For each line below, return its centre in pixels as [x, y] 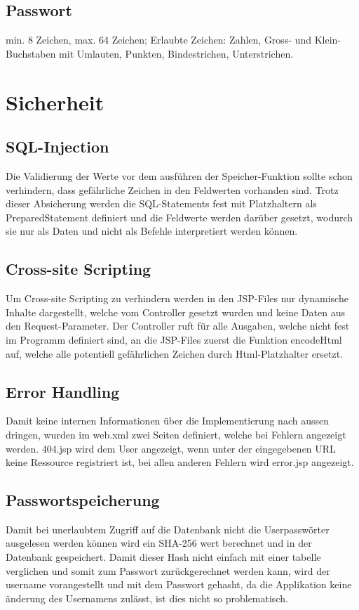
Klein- [328, 40]
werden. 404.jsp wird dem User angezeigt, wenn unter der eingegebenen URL [171, 448]
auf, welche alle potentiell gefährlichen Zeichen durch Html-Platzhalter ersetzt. [175, 353]
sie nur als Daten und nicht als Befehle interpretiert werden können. [152, 231]
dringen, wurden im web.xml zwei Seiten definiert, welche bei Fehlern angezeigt [176, 434]
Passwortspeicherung [83, 500]
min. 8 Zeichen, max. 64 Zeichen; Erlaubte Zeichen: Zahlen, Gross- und [159, 40]
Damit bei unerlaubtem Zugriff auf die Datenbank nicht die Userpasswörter [168, 529]
